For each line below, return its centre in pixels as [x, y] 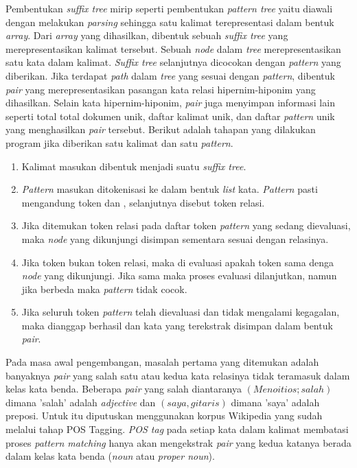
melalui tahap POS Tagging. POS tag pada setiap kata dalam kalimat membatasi [177, 429]
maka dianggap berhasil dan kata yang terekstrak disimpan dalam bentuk [177, 325]
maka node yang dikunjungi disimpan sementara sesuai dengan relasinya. [175, 238]
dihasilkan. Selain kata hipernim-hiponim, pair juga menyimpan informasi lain [170, 103]
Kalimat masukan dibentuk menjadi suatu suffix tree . [134, 166]
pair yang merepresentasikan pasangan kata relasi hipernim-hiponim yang [161, 89]
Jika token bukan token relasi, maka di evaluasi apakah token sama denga [178, 262]
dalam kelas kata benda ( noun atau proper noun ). [110, 456]
